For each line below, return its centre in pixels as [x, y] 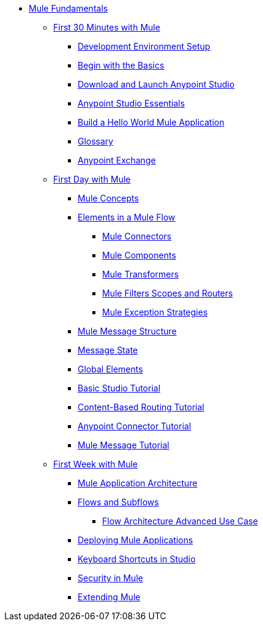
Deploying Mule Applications [135, 540]
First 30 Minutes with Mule [107, 27]
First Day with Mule [92, 179]
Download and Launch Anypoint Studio [156, 84]
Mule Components [139, 255]
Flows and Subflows [118, 502]
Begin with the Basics [121, 65]
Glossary [96, 141]
